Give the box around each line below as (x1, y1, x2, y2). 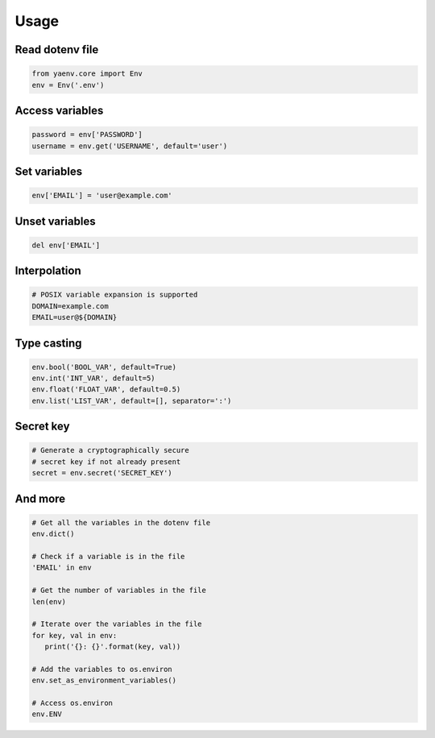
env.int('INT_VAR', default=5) (31, 374, 156, 383)
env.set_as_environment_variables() (31, 676, 177, 685)
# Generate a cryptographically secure (31, 446, 189, 455)
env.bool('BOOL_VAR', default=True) (31, 363, 177, 371)
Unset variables (14, 214, 96, 228)
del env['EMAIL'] (31, 240, 101, 250)
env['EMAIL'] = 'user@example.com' (31, 191, 172, 201)
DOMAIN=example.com (31, 301, 109, 310)
